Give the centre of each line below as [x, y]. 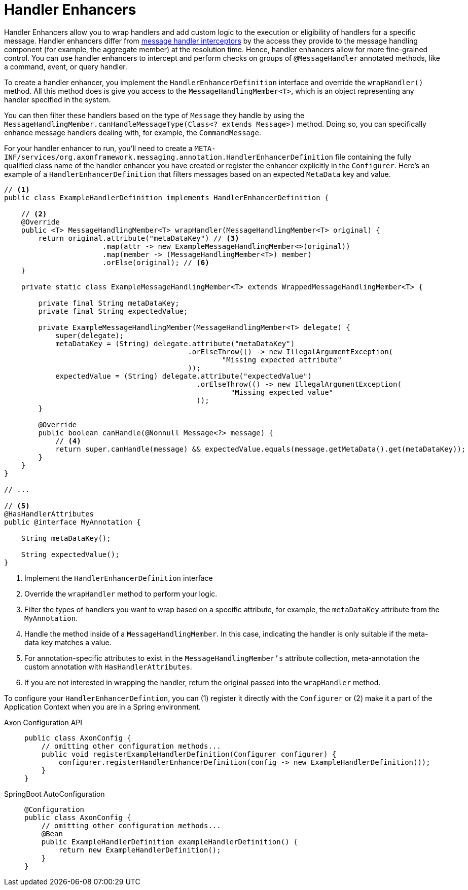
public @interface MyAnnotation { [73, 522]
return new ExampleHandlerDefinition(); [140, 850]
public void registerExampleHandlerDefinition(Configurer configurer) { [189, 754]
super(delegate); [90, 335]
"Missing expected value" [282, 392]
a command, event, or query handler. [66, 66]
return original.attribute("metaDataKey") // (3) [139, 238]
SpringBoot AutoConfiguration [55, 794]
